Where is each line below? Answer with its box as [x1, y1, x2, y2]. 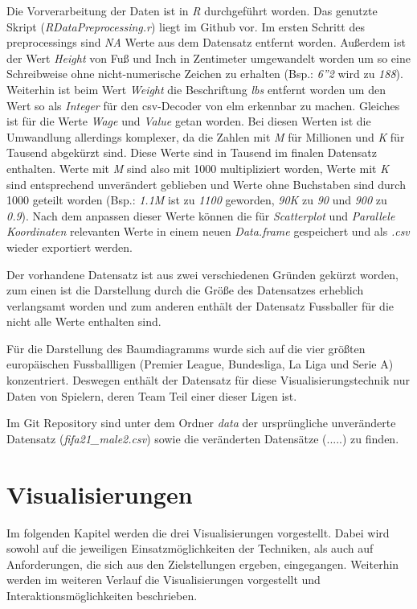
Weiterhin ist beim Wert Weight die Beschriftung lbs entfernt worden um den [6, 80, 386, 97]
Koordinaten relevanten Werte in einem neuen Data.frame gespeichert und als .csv [6, 223, 410, 240]
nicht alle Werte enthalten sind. [6, 313, 161, 330]
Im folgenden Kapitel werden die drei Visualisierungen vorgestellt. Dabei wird [6, 524, 390, 541]
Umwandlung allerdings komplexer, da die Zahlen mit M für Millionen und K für [6, 128, 405, 145]
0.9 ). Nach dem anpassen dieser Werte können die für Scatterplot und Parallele [6, 207, 395, 224]
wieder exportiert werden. [6, 238, 133, 255]
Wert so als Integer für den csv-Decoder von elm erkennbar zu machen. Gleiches [6, 97, 400, 113]
